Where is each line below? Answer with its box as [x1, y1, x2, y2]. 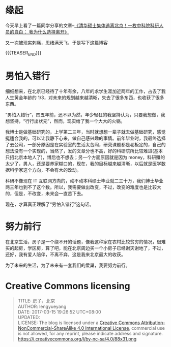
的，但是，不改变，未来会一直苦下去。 [5, 190, 85, 196]
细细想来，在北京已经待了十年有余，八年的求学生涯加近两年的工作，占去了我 [5, 88, 166, 94]
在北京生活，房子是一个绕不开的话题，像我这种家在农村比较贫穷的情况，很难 [5, 238, 166, 244]
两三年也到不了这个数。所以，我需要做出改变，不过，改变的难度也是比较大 [5, 184, 161, 190]
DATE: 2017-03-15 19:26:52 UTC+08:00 [17, 308, 101, 315]
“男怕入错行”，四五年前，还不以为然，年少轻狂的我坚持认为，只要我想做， [5, 111, 161, 117]
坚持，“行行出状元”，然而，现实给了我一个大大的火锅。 [9, 118, 126, 124]
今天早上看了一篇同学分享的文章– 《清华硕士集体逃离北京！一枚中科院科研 [5, 22, 159, 28]
